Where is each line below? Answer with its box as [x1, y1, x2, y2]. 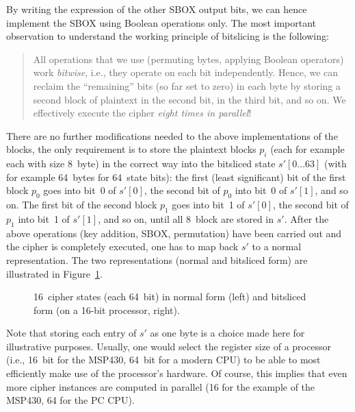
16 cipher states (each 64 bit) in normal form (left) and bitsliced [34, 289, 306, 304]
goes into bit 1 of [172, 197, 245, 212]
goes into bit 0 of [43, 183, 116, 197]
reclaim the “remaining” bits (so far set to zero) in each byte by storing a [33, 78, 341, 93]
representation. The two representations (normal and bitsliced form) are [6, 252, 308, 267]
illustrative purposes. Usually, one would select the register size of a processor [6, 339, 331, 353]
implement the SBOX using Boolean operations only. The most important [6, 15, 316, 29]
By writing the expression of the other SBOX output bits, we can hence [6, 2, 307, 16]
